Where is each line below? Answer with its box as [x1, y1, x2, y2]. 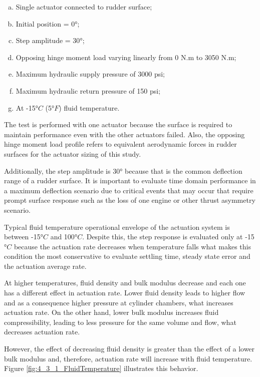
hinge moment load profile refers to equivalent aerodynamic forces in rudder [4, 139, 237, 149]
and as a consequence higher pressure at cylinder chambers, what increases [4, 297, 233, 307]
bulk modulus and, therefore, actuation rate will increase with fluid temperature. [4, 353, 252, 363]
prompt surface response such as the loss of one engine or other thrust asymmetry [4, 195, 255, 205]
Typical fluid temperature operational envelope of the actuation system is [4, 221, 230, 232]
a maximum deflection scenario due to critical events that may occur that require [4, 185, 253, 195]
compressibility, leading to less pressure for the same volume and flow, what [4, 316, 236, 327]
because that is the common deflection [125, 165, 242, 176]
